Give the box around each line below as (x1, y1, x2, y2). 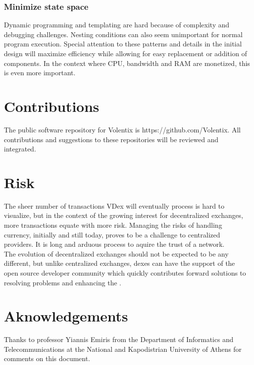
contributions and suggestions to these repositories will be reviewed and (4, 134, 218, 144)
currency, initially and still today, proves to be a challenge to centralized (4, 229, 220, 239)
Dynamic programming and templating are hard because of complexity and (4, 20, 230, 30)
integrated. (4, 144, 36, 154)
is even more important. (4, 67, 76, 78)
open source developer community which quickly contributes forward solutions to (4, 267, 246, 278)
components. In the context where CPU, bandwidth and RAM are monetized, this (4, 58, 250, 68)
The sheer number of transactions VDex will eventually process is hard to (4, 200, 225, 211)
